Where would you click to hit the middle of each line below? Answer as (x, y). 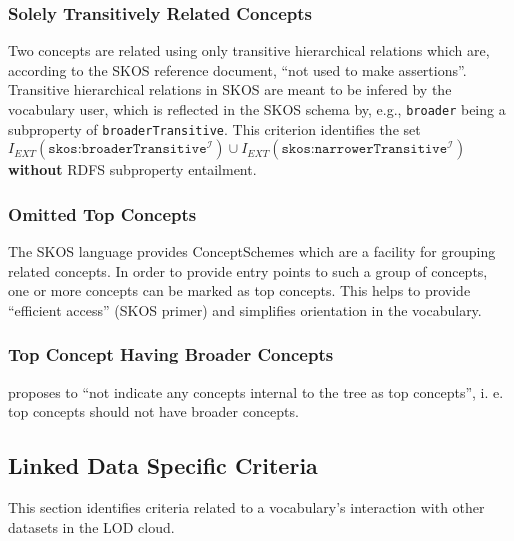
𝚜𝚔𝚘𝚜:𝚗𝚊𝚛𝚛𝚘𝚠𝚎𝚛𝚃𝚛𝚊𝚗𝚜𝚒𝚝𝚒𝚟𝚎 (364, 149)
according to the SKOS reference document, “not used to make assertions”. (237, 69)
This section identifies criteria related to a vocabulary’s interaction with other (246, 507)
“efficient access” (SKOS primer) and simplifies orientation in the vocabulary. (245, 309)
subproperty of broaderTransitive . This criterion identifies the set (214, 128)
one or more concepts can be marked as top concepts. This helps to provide (239, 290)
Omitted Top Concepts (102, 213)
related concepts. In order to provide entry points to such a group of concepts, (248, 270)
